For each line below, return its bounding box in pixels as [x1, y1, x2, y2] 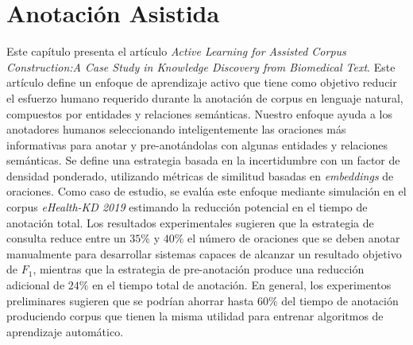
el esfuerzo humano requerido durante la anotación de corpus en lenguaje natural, [6, 89, 403, 106]
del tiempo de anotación [281, 292, 399, 308]
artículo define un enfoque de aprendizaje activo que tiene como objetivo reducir [6, 74, 397, 91]
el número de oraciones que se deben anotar [187, 230, 400, 246]
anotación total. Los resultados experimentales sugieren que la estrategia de [6, 214, 374, 231]
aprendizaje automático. [6, 323, 124, 339]
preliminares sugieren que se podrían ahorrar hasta [6, 292, 254, 308]
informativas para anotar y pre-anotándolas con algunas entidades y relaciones [6, 136, 388, 153]
